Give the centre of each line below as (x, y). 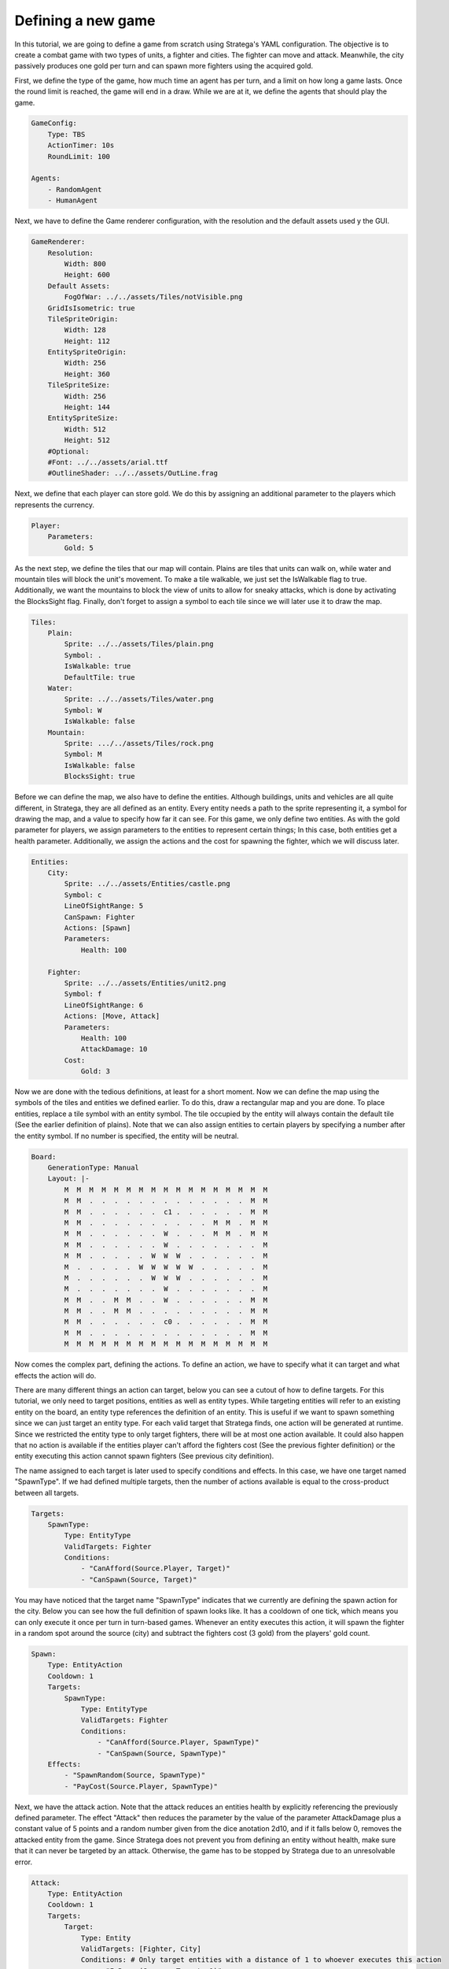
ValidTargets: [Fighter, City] (141, 1949)
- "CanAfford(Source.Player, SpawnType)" (178, 1742)
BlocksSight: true (99, 777)
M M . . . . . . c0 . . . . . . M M (166, 1322)
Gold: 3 (95, 1072)
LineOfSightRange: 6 (104, 1005)
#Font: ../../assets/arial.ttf (108, 462)
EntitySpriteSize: (83, 418)
